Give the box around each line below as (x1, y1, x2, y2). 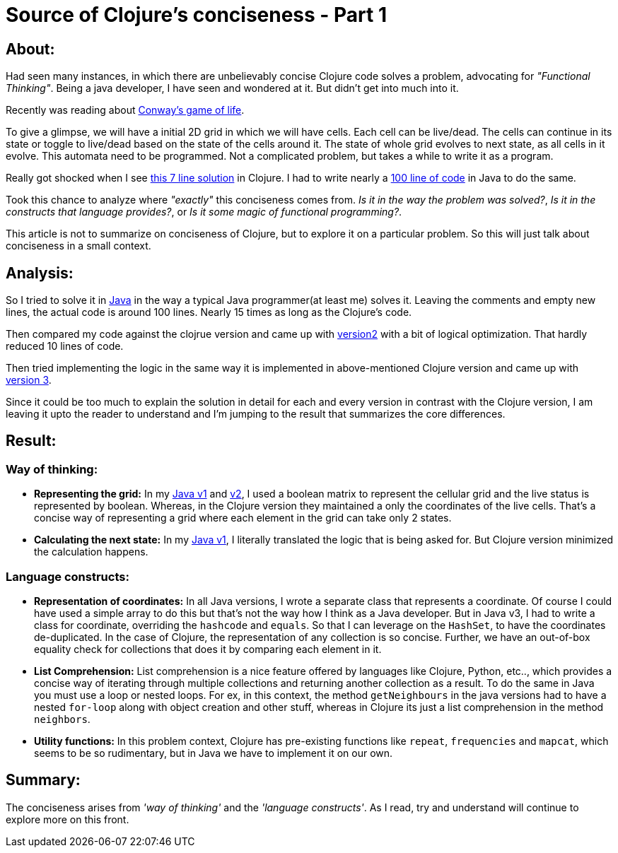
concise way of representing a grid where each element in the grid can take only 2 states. (34, 512, 452, 524)
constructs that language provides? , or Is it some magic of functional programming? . (6, 206, 402, 218)
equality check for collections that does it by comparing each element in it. (34, 642, 382, 655)
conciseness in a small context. (6, 240, 151, 252)
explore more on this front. (6, 813, 129, 825)
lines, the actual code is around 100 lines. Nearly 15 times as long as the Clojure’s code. (6, 306, 412, 319)
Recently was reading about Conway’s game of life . (6, 104, 245, 117)
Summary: (6, 771, 81, 789)
